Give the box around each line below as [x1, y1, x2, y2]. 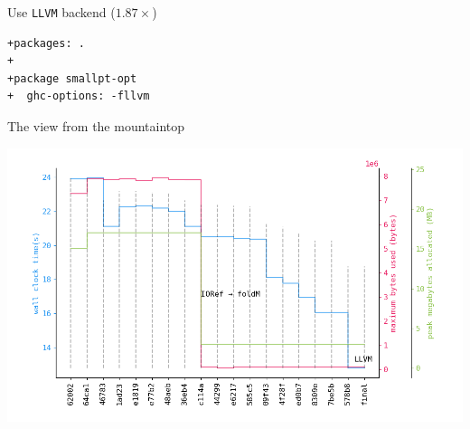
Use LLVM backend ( [7, 3, 116, 21]
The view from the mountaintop [7, 117, 185, 136]
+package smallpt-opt [7, 71, 137, 85]
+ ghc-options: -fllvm [7, 90, 150, 103]
